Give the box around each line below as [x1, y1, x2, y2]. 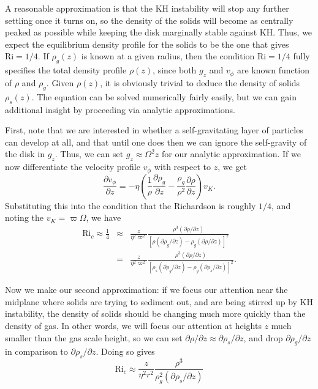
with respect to [154, 160, 211, 173]
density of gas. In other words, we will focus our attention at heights [5, 319, 262, 332]
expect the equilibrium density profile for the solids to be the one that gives [5, 37, 289, 50]
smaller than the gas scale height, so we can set [5, 331, 183, 344]
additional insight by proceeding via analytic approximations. [5, 103, 235, 116]
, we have [86, 211, 121, 224]
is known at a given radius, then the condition [81, 50, 255, 62]
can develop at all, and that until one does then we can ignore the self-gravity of [5, 135, 307, 148]
